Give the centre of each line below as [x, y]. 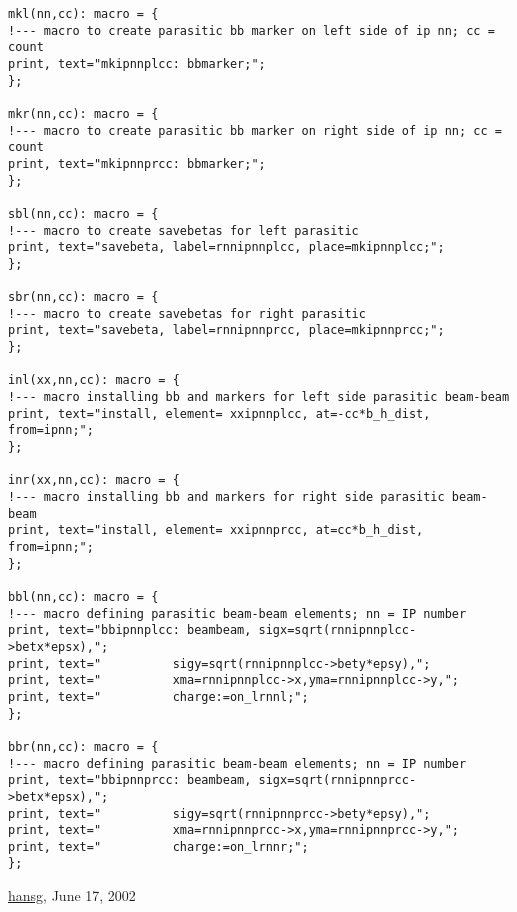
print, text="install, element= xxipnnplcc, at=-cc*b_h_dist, [219, 413]
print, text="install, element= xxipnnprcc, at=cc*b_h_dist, [216, 530]
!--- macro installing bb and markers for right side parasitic [226, 497]
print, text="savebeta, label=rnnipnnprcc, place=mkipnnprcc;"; [226, 330]
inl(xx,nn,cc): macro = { [94, 380]
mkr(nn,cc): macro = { [83, 113]
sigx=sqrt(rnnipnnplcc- [337, 630]
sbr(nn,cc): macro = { [83, 297]
